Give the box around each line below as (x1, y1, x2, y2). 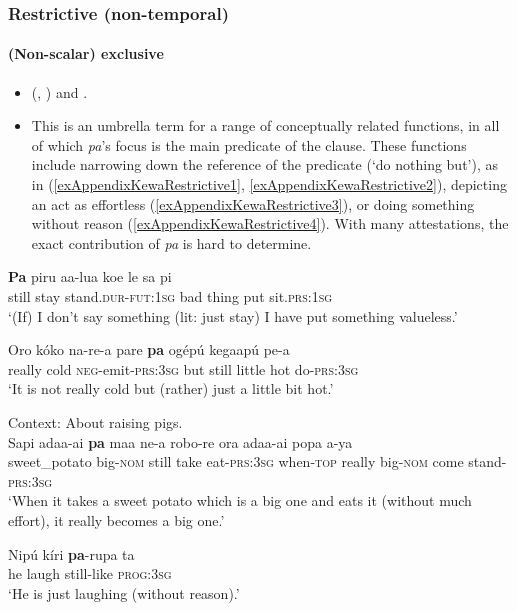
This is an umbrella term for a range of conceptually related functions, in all (31, 115, 500, 136)
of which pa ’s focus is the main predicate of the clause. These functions (31, 134, 467, 155)
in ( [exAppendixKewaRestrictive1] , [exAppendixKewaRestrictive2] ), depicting (31, 174, 507, 195)
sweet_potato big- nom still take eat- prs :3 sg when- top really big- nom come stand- (8, 451, 507, 472)
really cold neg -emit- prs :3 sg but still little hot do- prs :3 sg (8, 358, 359, 379)
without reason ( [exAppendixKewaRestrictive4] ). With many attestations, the (31, 213, 509, 234)
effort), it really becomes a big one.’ (8, 509, 225, 530)
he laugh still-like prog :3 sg (8, 563, 172, 584)
